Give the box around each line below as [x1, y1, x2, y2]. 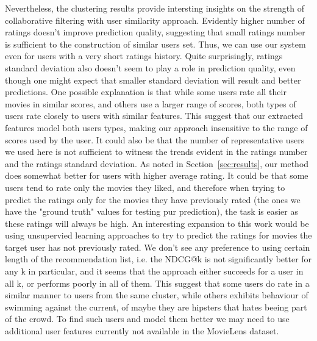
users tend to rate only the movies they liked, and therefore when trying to [5, 181, 285, 193]
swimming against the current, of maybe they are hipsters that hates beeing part [5, 300, 307, 313]
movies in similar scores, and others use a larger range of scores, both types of [5, 97, 296, 110]
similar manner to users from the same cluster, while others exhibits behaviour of [5, 289, 308, 301]
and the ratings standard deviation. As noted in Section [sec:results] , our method [5, 157, 309, 170]
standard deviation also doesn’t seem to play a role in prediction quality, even [5, 61, 296, 74]
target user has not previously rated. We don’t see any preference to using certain [5, 240, 310, 253]
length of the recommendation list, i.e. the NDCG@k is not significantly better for [5, 253, 312, 265]
